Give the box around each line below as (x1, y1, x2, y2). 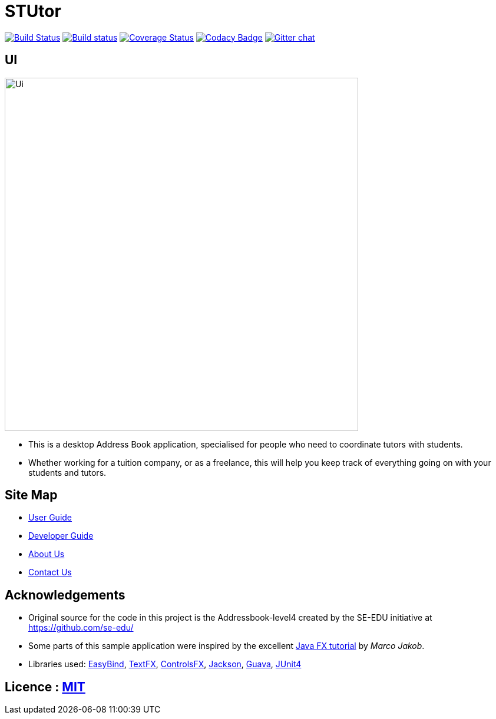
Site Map (5, 488, 58, 503)
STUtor (5, 1, 61, 21)
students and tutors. (28, 467, 107, 478)
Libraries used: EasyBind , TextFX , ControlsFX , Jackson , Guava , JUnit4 (28, 659, 302, 670)
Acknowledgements (5, 587, 125, 602)
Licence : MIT (5, 679, 85, 694)
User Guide (28, 512, 72, 523)
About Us (28, 549, 65, 559)
